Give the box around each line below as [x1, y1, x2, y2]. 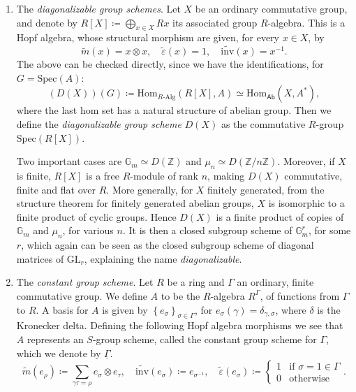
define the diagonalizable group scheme [16, 116, 181, 131]
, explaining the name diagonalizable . [84, 251, 242, 266]
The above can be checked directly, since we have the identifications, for [16, 57, 324, 71]
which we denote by [16, 345, 101, 360]
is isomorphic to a [268, 196, 345, 210]
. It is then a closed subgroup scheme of [122, 223, 292, 238]
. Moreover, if [277, 154, 335, 168]
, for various [62, 223, 114, 238]
